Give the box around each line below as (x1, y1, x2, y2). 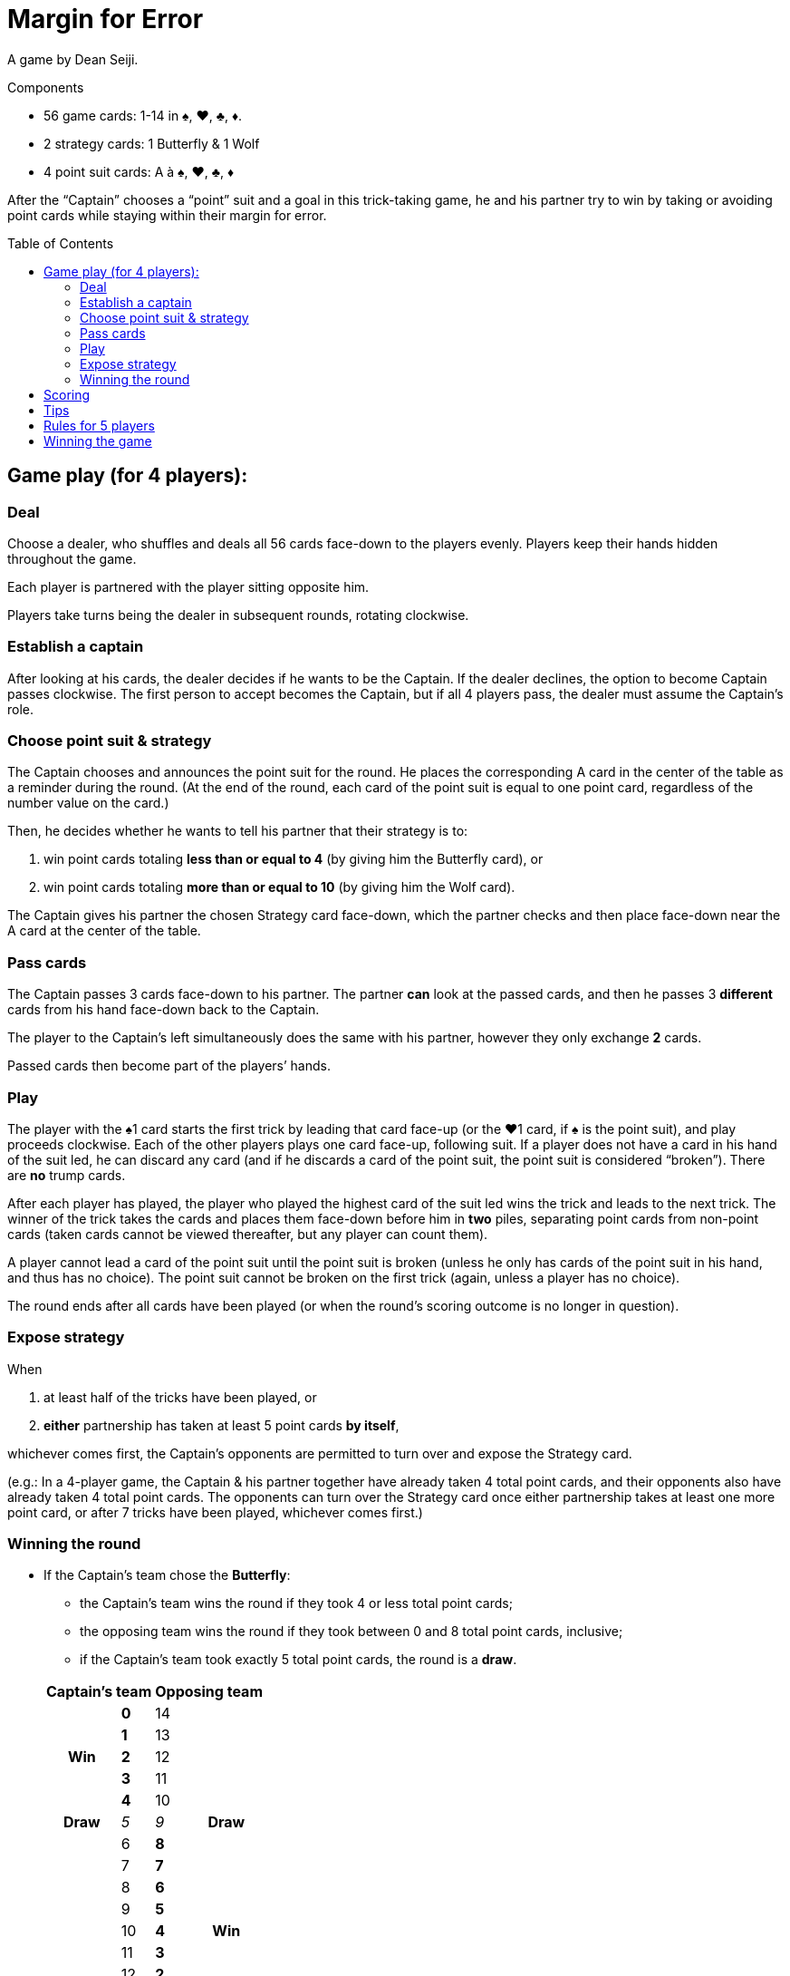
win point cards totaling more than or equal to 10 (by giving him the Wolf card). (43, 879, 515, 896)
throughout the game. (7, 550, 137, 567)
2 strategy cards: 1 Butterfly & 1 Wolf (43, 135, 260, 151)
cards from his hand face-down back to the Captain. (7, 1002, 320, 1018)
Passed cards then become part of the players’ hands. (7, 1058, 331, 1074)
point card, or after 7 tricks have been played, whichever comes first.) (7, 1504, 423, 1520)
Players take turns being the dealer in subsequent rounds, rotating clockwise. (7, 606, 469, 623)
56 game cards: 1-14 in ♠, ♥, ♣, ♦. (43, 107, 243, 123)
